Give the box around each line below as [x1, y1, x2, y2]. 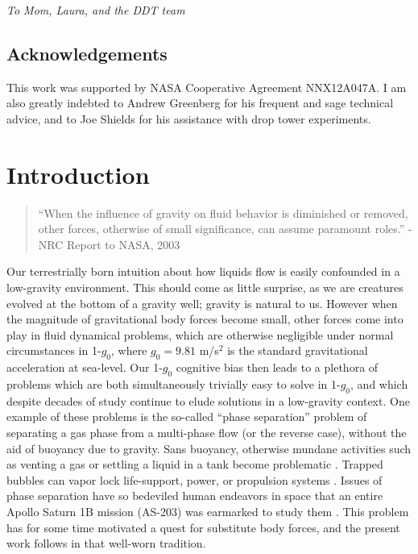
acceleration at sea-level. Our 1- [6, 359, 163, 376]
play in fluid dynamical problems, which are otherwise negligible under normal [6, 326, 394, 343]
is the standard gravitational [227, 342, 368, 359]
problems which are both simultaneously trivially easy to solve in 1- [6, 376, 341, 393]
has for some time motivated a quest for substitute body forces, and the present [6, 519, 400, 535]
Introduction [6, 157, 150, 190]
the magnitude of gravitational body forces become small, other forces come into [6, 310, 404, 327]
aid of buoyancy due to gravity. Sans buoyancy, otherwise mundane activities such [6, 439, 412, 456]
